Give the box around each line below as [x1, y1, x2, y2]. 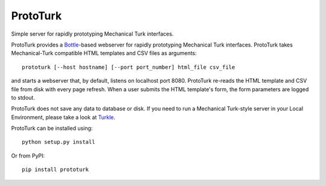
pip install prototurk [22, 166, 89, 173]
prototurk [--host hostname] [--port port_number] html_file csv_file [22, 63, 235, 71]
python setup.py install [22, 139, 95, 146]
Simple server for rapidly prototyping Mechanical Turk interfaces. [11, 30, 174, 37]
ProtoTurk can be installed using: [11, 124, 93, 132]
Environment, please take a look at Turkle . [11, 114, 116, 121]
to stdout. [11, 94, 36, 101]
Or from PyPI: [11, 152, 45, 159]
